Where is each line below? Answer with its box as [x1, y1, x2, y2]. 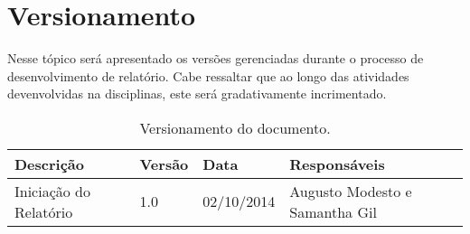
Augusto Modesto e [289, 180, 412, 201]
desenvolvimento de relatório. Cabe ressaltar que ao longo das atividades [7, 66, 409, 85]
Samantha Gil [289, 201, 377, 222]
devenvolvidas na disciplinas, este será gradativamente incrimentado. [7, 84, 387, 103]
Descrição [14, 153, 84, 174]
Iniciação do [14, 180, 91, 201]
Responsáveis [289, 153, 385, 174]
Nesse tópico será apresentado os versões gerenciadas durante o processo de [7, 49, 424, 68]
